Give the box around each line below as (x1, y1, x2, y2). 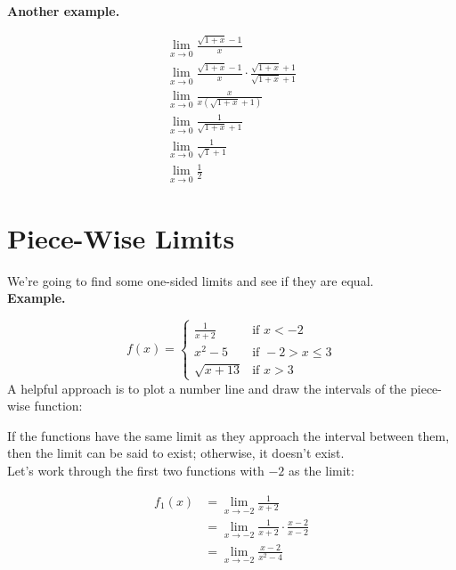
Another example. (7, 2, 120, 20)
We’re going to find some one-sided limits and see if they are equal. (7, 271, 374, 289)
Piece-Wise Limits (7, 219, 235, 256)
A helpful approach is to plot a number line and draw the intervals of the (7, 379, 407, 397)
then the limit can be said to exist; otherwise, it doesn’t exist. (7, 444, 345, 462)
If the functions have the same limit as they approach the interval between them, (7, 426, 450, 444)
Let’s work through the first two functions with (7, 460, 265, 479)
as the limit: (288, 460, 354, 479)
